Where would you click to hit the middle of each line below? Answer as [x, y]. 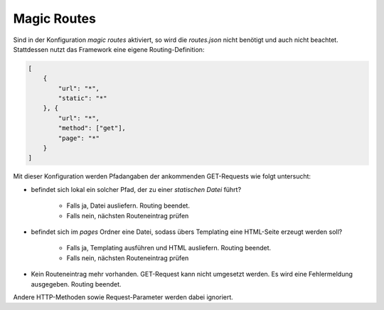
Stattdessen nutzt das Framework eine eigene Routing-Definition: [109, 49]
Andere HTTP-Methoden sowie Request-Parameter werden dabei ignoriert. [123, 297]
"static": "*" [82, 98]
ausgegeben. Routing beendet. [76, 284]
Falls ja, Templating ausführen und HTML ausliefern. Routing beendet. [169, 248]
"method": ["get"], [92, 128]
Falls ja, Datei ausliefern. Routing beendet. [128, 205]
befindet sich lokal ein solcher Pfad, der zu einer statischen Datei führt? [136, 189]
